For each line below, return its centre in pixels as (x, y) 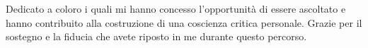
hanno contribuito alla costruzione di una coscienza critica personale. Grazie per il (184, 22)
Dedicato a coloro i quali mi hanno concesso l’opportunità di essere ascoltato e (176, 8)
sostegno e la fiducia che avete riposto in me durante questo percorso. (156, 36)
